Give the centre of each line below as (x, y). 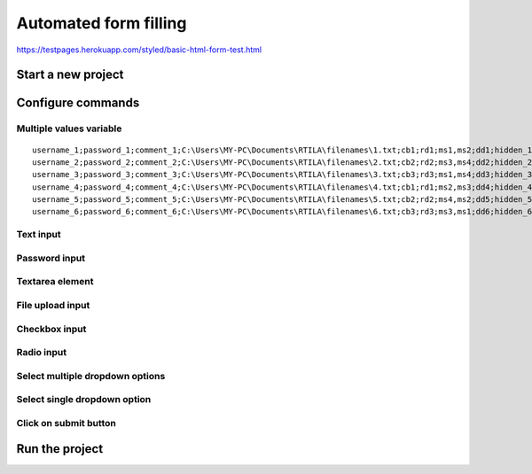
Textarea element (55, 282)
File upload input (53, 305)
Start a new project (70, 75)
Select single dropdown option (84, 400)
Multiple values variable (69, 128)
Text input (39, 235)
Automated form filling (102, 23)
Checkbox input (51, 329)
